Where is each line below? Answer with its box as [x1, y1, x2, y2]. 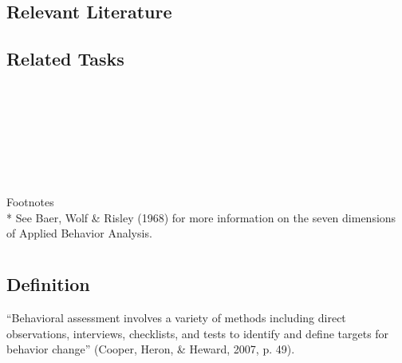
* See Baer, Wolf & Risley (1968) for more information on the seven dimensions [6, 209, 396, 225]
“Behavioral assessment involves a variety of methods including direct [6, 309, 346, 325]
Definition [6, 272, 90, 297]
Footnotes [6, 193, 54, 210]
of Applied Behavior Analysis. [6, 225, 152, 241]
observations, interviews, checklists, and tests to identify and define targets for [6, 325, 389, 341]
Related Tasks [6, 46, 124, 71]
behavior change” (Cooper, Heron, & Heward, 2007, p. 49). [6, 341, 295, 357]
